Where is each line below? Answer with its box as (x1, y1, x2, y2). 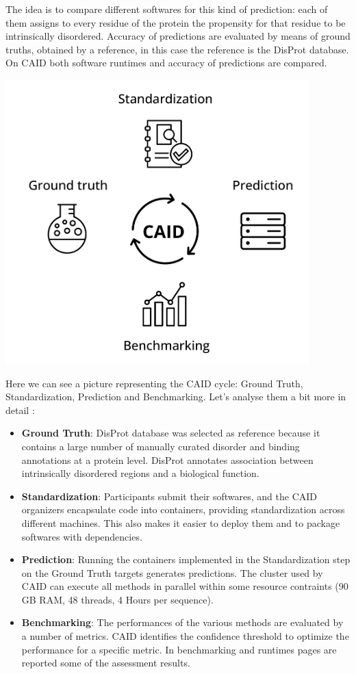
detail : (5, 402, 35, 417)
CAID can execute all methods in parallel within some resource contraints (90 (21, 579, 348, 593)
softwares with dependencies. (21, 529, 142, 543)
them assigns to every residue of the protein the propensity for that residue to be (5, 15, 346, 29)
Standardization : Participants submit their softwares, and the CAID (21, 489, 317, 503)
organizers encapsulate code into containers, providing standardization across (21, 502, 345, 517)
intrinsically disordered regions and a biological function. (21, 466, 259, 480)
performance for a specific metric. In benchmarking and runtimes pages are (21, 642, 337, 656)
